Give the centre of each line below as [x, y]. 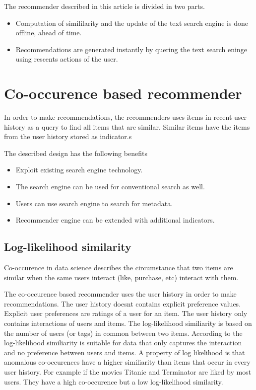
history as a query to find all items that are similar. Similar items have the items [127, 126]
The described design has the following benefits [76, 153]
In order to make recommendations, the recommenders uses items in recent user [126, 117]
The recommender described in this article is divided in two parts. [104, 6]
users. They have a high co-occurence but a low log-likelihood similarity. [114, 381]
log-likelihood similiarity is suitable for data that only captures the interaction [123, 343]
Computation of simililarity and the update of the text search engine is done [132, 23]
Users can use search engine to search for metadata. [94, 203]
